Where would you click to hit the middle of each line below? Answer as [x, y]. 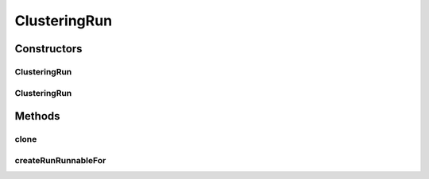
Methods [37, 116]
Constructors [48, 49]
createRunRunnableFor [60, 160]
